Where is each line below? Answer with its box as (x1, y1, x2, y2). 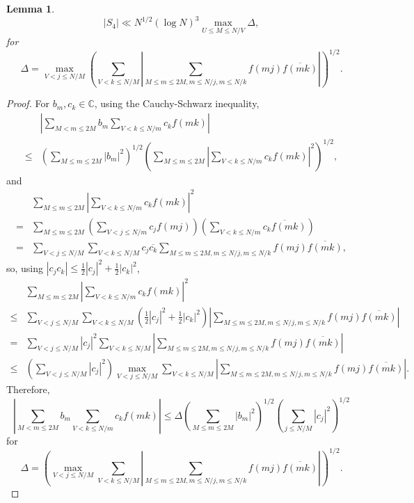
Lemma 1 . (6, 1, 55, 15)
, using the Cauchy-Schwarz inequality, (94, 96, 260, 111)
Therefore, (6, 382, 50, 397)
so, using (6, 260, 44, 275)
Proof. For (6, 96, 50, 111)
